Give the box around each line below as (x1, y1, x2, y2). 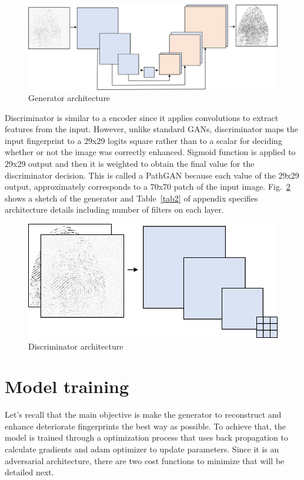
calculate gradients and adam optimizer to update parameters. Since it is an (5, 443, 279, 455)
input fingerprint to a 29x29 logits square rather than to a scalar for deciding (5, 134, 282, 146)
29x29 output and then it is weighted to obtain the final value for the (5, 157, 255, 170)
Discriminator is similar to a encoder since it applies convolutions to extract (5, 111, 279, 123)
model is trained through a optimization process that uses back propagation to (5, 431, 289, 444)
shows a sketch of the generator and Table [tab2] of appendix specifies (5, 192, 258, 204)
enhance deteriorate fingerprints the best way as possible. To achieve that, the (5, 419, 286, 432)
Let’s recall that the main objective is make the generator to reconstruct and (5, 408, 282, 421)
